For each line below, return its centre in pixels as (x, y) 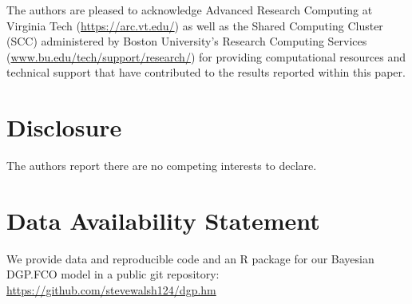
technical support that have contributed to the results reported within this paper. (206, 72)
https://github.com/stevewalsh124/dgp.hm (111, 290)
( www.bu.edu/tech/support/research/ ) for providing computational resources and (206, 56)
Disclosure (64, 127)
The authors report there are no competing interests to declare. (162, 166)
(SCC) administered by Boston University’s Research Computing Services (187, 41)
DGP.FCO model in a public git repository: (113, 274)
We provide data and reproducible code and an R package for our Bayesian (190, 258)
